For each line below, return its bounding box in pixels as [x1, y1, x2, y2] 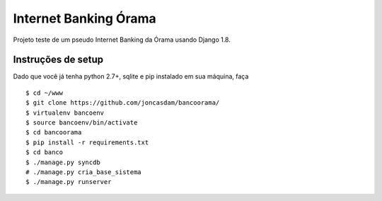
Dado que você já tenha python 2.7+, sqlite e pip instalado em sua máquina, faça [13, 72, 249, 81]
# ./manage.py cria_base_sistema [25, 168, 141, 176]
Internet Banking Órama [13, 11, 157, 26]
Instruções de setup [13, 54, 104, 66]
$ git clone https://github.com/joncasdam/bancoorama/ [25, 99, 220, 107]
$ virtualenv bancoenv [25, 108, 105, 117]
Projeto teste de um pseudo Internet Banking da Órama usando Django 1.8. [13, 35, 231, 44]
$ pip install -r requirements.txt [25, 138, 149, 147]
